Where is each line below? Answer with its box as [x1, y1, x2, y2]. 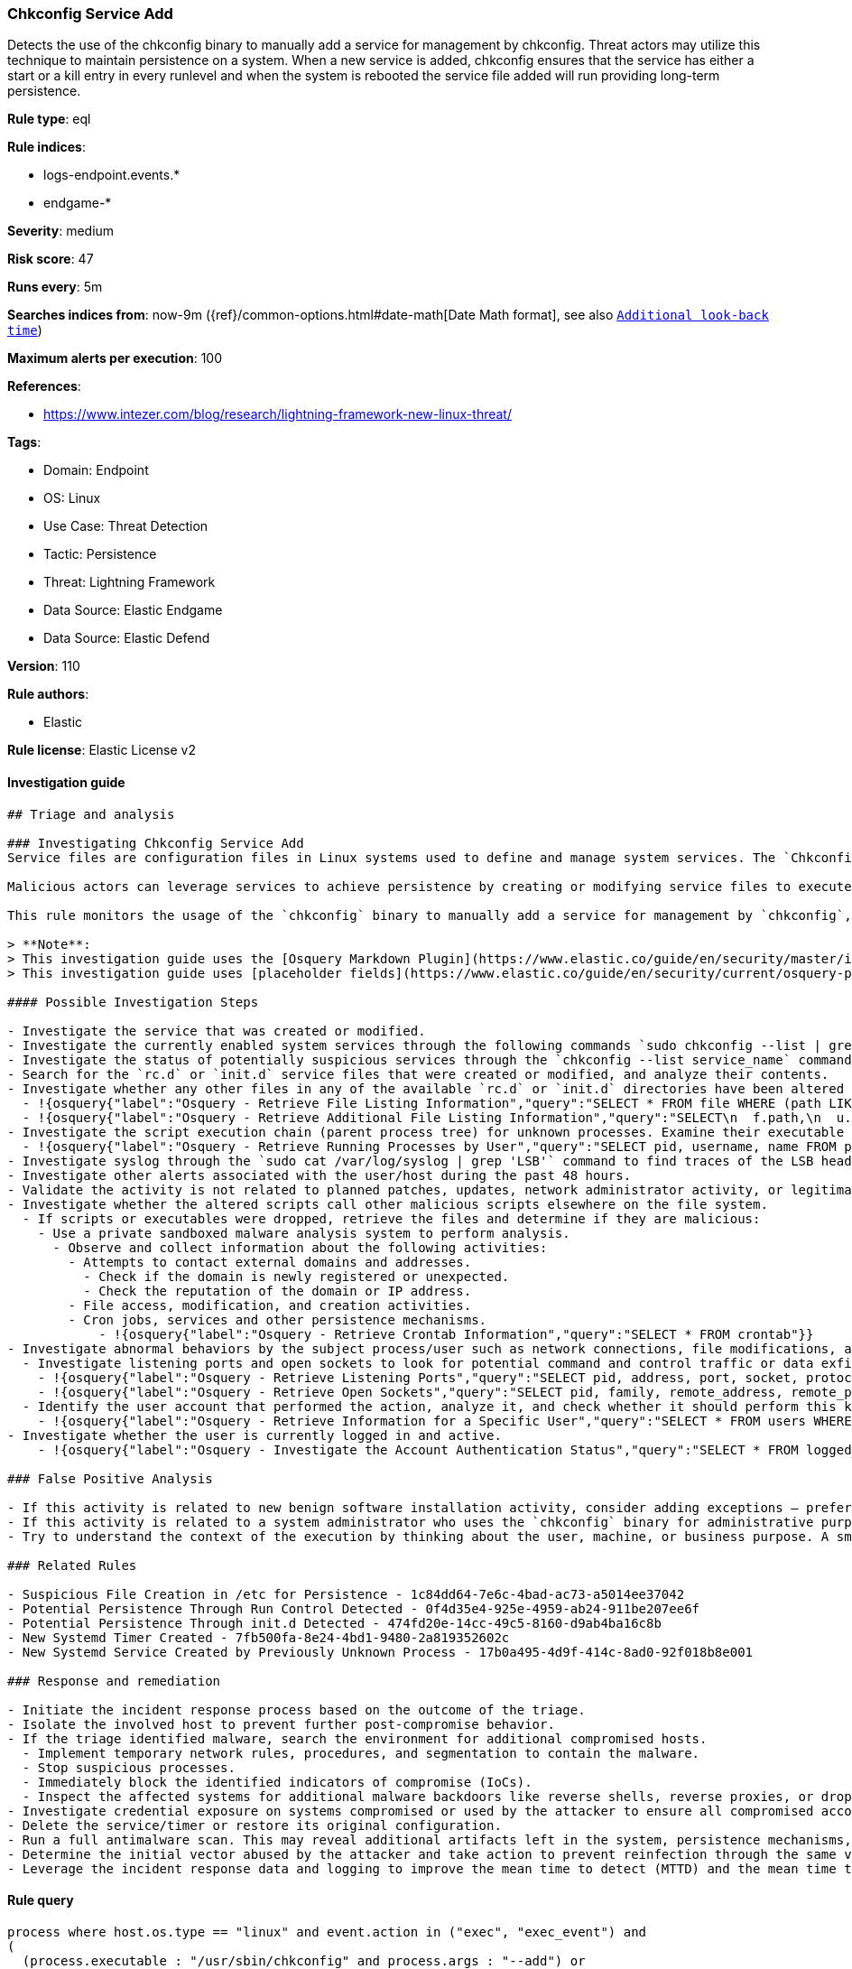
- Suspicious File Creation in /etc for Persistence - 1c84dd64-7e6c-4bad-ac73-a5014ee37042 [7, 1586, 685, 1602]
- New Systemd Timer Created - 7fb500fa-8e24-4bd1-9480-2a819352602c [7, 1630, 510, 1645]
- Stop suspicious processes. [22, 1760, 236, 1775]
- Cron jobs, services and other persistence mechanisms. [68, 1312, 487, 1327]
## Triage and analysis [7, 806, 175, 822]
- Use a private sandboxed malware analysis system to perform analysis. [37, 1225, 570, 1240]
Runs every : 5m [7, 279, 103, 295]
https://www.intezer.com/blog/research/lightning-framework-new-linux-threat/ [43, 406, 512, 423]
